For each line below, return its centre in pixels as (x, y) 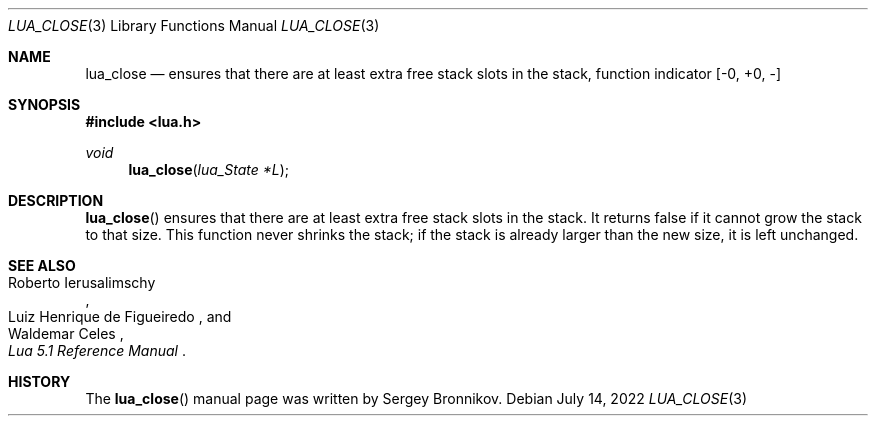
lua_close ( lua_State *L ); (209, 169)
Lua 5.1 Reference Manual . (97, 350)
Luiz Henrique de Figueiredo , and (120, 316)
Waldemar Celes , (66, 333)
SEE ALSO (42, 265)
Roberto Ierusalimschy (82, 282)
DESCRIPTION (56, 200)
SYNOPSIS (44, 104)
